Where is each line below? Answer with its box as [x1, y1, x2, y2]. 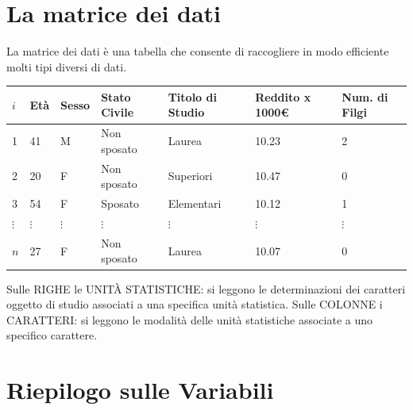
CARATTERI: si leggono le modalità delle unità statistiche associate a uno [6, 311, 372, 328]
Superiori [168, 167, 213, 184]
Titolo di [168, 88, 217, 105]
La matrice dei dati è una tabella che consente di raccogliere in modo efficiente [6, 43, 389, 59]
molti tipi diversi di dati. [6, 58, 127, 75]
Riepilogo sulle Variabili [6, 374, 274, 406]
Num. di [342, 88, 388, 105]
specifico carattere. [6, 327, 98, 343]
